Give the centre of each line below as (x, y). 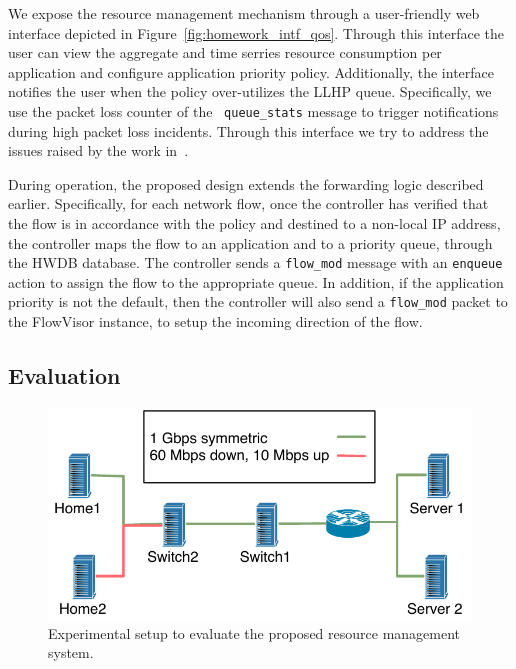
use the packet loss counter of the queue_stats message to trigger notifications (253, 110)
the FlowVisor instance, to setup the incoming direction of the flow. (215, 321)
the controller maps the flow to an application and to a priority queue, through (250, 242)
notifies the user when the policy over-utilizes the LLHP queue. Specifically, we (250, 91)
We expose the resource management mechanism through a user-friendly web (244, 13)
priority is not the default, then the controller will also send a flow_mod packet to (258, 301)
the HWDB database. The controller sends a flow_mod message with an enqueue (255, 262)
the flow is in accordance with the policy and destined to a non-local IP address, (254, 223)
